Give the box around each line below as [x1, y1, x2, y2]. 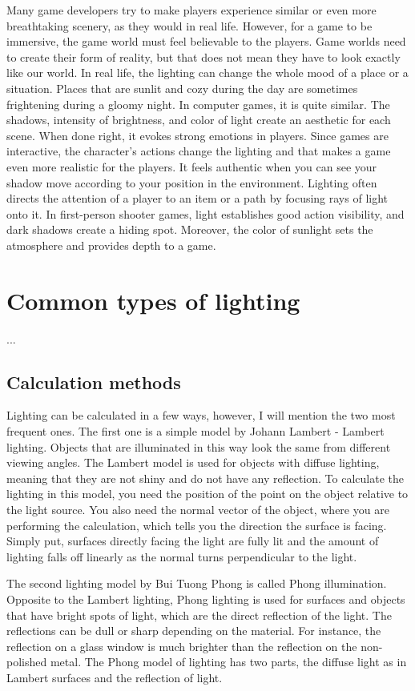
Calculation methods [6, 369, 181, 394]
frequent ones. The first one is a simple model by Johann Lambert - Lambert [6, 423, 385, 440]
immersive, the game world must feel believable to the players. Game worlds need [6, 33, 406, 50]
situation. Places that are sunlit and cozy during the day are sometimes [6, 79, 358, 96]
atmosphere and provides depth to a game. [6, 236, 216, 253]
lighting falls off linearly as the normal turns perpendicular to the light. [6, 548, 357, 564]
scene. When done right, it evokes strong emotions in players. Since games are [6, 127, 389, 143]
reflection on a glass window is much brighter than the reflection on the [6, 637, 357, 654]
